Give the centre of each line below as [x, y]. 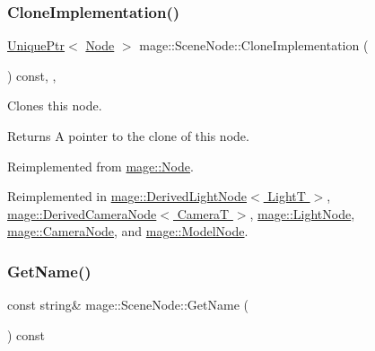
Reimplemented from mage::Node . [100, 166]
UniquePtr [36, 45]
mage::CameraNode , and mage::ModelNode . [128, 231]
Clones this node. [55, 105]
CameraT [203, 213]
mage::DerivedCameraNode [82, 213]
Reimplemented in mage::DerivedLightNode [127, 196]
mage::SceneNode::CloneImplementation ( [254, 45]
